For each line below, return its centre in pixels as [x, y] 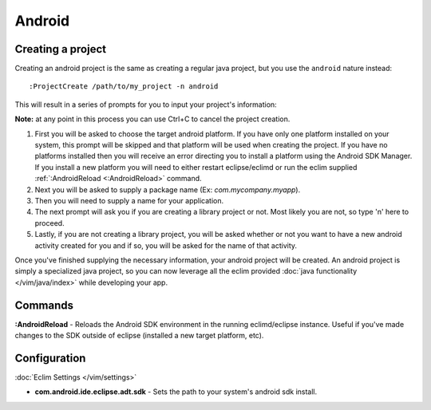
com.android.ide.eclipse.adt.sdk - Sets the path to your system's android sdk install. [176, 392]
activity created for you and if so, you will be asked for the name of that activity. [166, 245]
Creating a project [61, 49]
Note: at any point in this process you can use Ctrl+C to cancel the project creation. [152, 119]
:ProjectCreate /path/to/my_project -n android [124, 87]
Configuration [50, 358]
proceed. [49, 223]
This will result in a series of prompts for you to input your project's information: [146, 104]
